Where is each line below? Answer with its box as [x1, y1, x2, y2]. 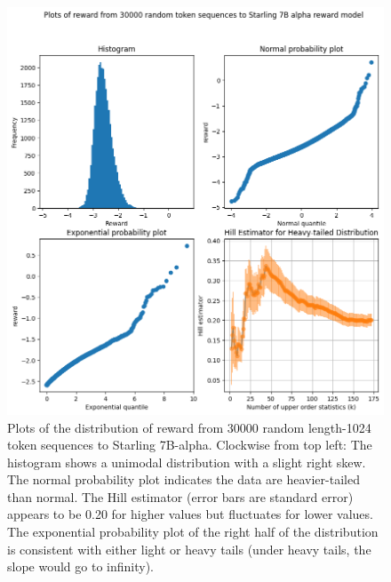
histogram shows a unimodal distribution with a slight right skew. [7, 452, 366, 471]
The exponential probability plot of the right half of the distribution [7, 522, 379, 541]
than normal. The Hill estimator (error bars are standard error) [7, 487, 354, 506]
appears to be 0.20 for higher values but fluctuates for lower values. [7, 505, 373, 523]
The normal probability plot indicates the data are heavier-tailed [7, 470, 360, 489]
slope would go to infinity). [7, 557, 154, 576]
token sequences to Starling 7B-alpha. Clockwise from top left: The [7, 435, 372, 454]
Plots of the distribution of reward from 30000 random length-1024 [7, 418, 371, 436]
